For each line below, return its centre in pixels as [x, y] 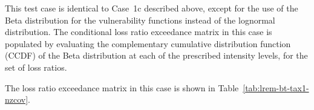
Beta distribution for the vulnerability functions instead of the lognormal [140, 20]
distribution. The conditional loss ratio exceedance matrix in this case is [139, 32]
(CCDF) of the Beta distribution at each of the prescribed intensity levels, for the [156, 55]
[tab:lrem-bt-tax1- [276, 87]
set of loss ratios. [36, 67]
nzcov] [17, 99]
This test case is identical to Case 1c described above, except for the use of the [152, 8]
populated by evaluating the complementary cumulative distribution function [148, 43]
